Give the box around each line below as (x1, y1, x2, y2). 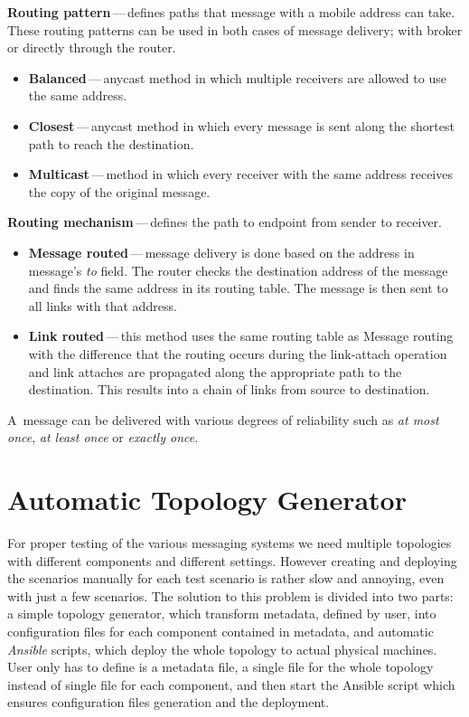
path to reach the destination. (28, 134, 194, 153)
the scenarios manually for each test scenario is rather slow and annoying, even (7, 569, 445, 588)
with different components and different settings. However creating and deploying (7, 551, 457, 570)
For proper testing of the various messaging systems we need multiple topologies (7, 533, 452, 552)
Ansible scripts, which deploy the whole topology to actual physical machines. (7, 639, 437, 658)
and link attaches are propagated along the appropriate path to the (28, 362, 402, 381)
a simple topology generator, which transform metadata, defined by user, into (7, 604, 436, 623)
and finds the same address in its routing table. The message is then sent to (28, 278, 448, 297)
